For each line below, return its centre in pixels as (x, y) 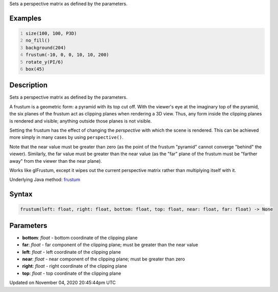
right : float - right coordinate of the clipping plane (75, 266)
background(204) (46, 48)
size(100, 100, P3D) (51, 33)
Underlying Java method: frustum (45, 180)
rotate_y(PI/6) (45, 62)
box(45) (35, 69)
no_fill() (38, 40)
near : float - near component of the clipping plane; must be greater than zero (104, 259)
